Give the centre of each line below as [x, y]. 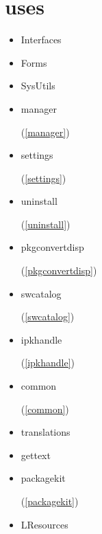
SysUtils [38, 86]
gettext [36, 455]
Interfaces [41, 40]
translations [46, 432]
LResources [44, 524]
